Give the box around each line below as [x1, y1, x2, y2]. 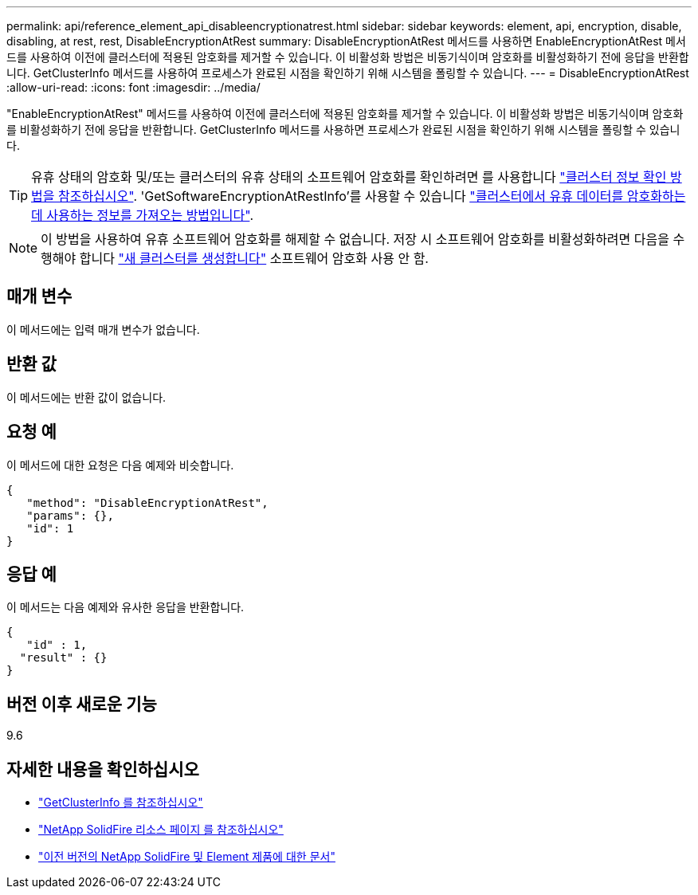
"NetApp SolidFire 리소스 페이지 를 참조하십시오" [38, 822, 284, 837]
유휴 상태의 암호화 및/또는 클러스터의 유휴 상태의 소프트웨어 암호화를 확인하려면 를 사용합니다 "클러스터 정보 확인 [31, 169, 667, 185]
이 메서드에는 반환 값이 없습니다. [6, 390, 167, 404]
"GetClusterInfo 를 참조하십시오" [38, 795, 203, 810]
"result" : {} [19, 651, 108, 665]
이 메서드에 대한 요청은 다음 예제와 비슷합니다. [6, 457, 234, 472]
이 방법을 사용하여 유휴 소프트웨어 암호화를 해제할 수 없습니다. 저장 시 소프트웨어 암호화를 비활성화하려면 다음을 [41, 231, 669, 247]
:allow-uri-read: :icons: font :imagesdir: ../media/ [6, 80, 261, 94]
